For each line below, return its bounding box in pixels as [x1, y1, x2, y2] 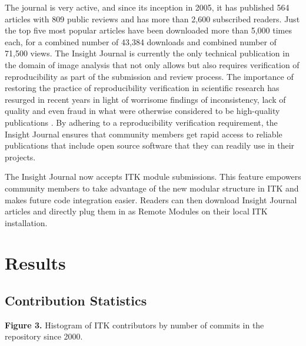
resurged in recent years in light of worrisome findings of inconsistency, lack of [5, 93, 286, 105]
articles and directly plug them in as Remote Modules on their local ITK [5, 205, 268, 217]
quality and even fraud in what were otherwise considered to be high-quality [5, 105, 280, 117]
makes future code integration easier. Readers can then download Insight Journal [5, 193, 297, 206]
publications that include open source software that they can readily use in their [5, 139, 295, 152]
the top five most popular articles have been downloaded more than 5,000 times [5, 24, 292, 36]
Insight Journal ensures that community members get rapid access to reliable [5, 127, 282, 140]
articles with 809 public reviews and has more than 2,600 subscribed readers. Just [5, 12, 300, 25]
